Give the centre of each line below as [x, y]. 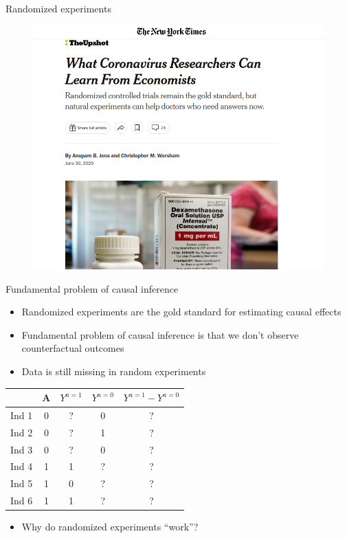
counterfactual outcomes [73, 348]
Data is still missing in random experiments [114, 371]
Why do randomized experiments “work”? [110, 527]
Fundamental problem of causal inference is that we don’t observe [160, 334]
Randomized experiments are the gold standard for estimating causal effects [181, 312]
